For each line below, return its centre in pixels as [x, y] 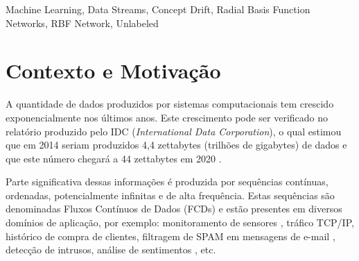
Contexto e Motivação [113, 70]
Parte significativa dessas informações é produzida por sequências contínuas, [167, 182]
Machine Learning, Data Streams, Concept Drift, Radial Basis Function [158, 9]
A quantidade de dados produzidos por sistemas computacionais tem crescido [170, 104]
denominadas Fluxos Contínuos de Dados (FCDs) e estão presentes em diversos [174, 209]
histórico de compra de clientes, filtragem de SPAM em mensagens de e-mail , [170, 236]
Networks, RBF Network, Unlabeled [82, 23]
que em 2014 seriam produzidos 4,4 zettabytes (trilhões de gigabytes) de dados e [176, 145]
